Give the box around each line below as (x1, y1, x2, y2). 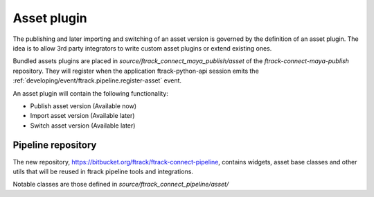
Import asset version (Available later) (30, 112, 135, 120)
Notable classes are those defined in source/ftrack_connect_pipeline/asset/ (12, 180, 229, 189)
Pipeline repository (12, 139, 97, 151)
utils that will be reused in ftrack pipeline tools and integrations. (12, 167, 194, 175)
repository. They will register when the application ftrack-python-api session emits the (12, 67, 259, 75)
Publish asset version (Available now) (30, 101, 137, 110)
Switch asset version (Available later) (30, 121, 136, 130)
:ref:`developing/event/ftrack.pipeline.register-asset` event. (12, 76, 182, 85)
